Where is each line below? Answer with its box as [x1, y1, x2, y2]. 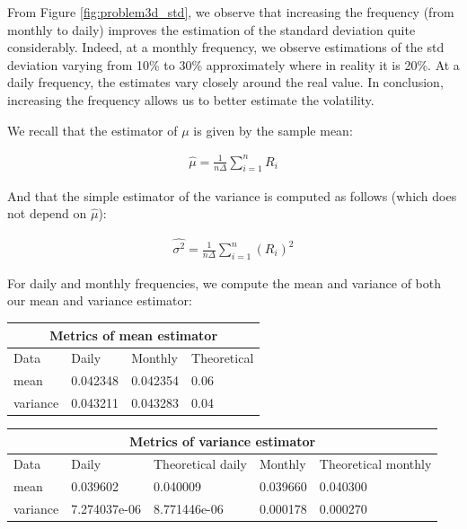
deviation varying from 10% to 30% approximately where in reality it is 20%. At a [7, 55, 460, 74]
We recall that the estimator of [7, 120, 178, 139]
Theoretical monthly [319, 454, 432, 473]
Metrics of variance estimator [129, 431, 316, 450]
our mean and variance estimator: [7, 291, 192, 310]
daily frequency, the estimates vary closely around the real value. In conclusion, [7, 73, 444, 92]
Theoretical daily [154, 454, 247, 473]
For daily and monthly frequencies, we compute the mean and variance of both [7, 273, 442, 292]
